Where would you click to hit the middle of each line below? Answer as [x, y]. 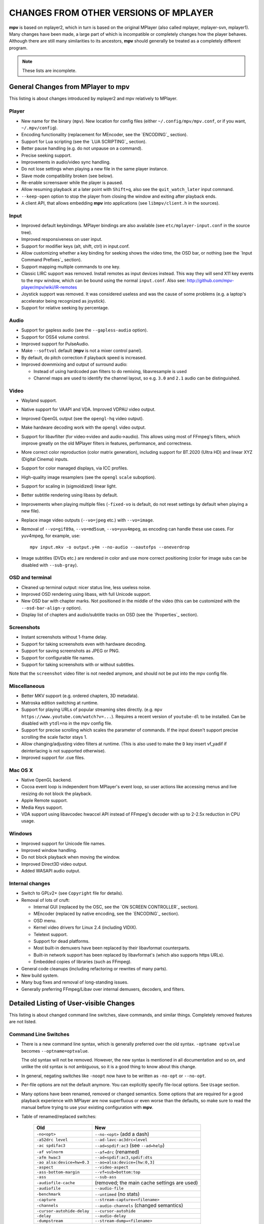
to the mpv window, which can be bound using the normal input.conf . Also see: [103, 280]
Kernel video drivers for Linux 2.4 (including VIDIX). [85, 927]
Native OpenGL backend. [47, 780]
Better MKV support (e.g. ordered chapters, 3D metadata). [80, 696]
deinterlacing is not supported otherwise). [64, 751]
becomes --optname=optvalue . [55, 1051]
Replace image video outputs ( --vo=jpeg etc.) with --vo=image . [88, 520]
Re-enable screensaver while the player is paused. [72, 183]
